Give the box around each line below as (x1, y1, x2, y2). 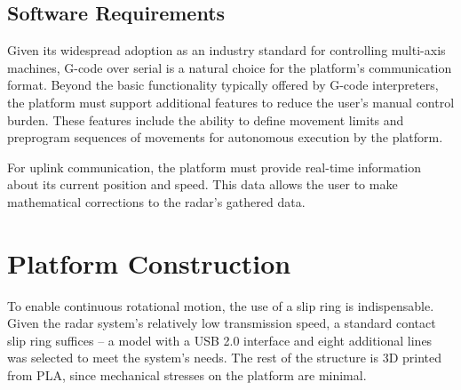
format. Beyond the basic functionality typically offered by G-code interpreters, (7, 76, 439, 94)
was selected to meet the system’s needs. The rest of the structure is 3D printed (7, 348, 441, 367)
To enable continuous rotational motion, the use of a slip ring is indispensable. (7, 296, 434, 314)
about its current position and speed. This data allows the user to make (7, 175, 398, 194)
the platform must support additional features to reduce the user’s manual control (7, 92, 455, 111)
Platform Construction (7, 244, 291, 281)
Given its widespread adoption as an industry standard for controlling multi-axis (7, 41, 446, 60)
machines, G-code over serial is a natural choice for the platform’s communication (7, 58, 452, 76)
